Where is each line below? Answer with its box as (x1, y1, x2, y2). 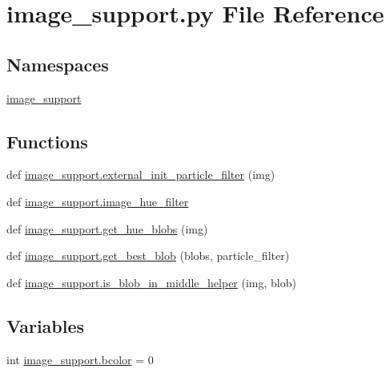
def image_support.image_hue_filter (6, 193, 189, 209)
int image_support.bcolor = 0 (6, 351, 154, 367)
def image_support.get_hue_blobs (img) (6, 220, 208, 237)
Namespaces (6, 51, 109, 76)
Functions (6, 128, 88, 153)
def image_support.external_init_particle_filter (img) (6, 166, 275, 183)
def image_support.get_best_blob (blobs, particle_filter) (6, 247, 290, 264)
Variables (6, 313, 85, 338)
